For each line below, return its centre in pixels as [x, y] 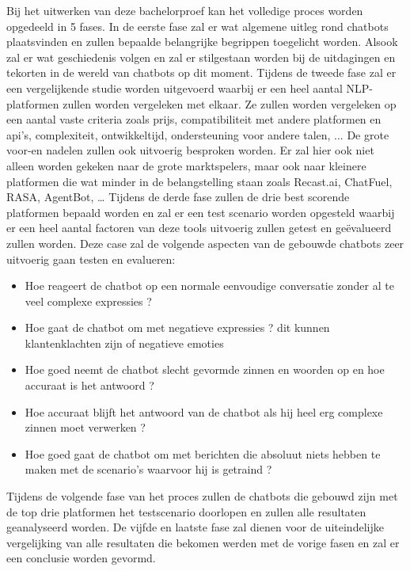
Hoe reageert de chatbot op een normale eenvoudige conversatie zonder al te [209, 285]
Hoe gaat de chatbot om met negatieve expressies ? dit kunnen [177, 327]
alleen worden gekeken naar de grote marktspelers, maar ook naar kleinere [186, 165]
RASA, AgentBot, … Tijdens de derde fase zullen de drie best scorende [178, 197]
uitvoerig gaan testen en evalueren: [91, 259]
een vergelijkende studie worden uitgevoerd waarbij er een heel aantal [175, 88]
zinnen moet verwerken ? [85, 427]
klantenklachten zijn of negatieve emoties [124, 343]
